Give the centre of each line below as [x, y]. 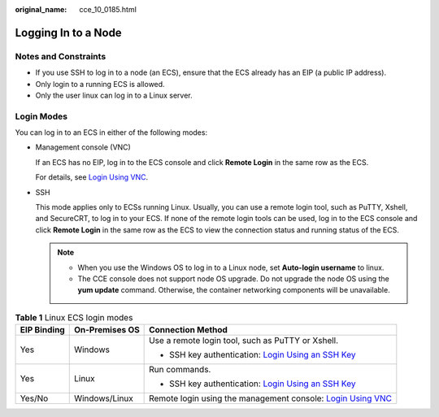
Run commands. [180, 370]
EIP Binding [42, 330]
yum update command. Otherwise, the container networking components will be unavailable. [234, 290]
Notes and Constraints [61, 56]
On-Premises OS [106, 330]
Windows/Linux [104, 398]
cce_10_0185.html [108, 9]
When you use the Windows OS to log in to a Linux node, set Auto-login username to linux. [231, 267]
